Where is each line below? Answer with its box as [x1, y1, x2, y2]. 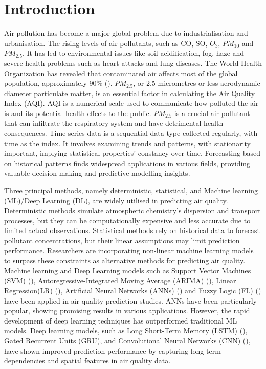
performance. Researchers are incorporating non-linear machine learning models [4, 245, 254, 256]
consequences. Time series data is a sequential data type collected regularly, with [4, 128, 258, 139]
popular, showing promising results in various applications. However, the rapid [4, 305, 250, 316]
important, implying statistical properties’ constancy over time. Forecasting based [4, 148, 260, 158]
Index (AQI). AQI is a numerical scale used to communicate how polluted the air [4, 98, 259, 108]
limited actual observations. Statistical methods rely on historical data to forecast [4, 225, 260, 236]
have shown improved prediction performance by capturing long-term [4, 345, 221, 356]
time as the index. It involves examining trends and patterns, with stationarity [4, 137, 251, 148]
